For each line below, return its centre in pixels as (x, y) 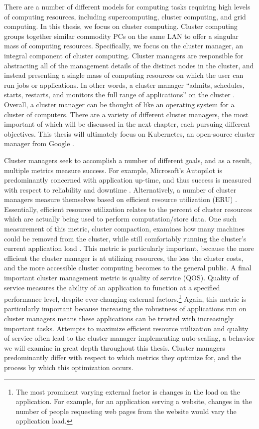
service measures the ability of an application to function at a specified (112, 287)
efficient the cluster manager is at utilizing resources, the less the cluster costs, (124, 258)
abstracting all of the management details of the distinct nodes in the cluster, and (129, 65)
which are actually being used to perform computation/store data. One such (121, 219)
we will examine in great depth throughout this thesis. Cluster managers (115, 347)
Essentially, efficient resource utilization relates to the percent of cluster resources (128, 209)
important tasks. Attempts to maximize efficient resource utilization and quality (126, 328)
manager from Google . (39, 143)
